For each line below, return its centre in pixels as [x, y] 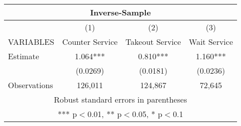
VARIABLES [31, 42]
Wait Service [211, 42]
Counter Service [90, 42]
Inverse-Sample [120, 12]
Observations [31, 85]
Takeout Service [153, 42]
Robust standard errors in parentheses [120, 99]
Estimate [24, 56]
